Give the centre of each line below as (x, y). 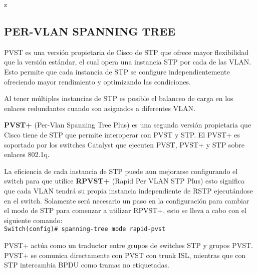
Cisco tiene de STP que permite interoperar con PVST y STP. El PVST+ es (122, 134)
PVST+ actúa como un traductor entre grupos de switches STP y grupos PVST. (128, 245)
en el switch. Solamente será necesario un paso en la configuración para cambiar (127, 200)
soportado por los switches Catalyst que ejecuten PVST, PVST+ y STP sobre (124, 144)
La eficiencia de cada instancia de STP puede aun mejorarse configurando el (121, 171)
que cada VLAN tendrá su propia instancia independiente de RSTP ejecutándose (128, 190)
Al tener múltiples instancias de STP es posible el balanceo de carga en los (119, 98)
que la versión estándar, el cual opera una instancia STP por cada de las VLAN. (128, 62)
